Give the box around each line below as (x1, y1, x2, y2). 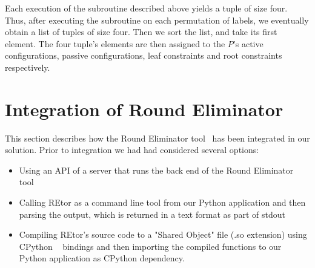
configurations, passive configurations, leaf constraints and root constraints (5, 49, 282, 62)
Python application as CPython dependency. (19, 252, 185, 264)
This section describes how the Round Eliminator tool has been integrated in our (5, 131, 310, 144)
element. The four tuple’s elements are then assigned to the (5, 37, 225, 50)
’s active (233, 37, 264, 50)
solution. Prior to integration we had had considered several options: (5, 143, 259, 156)
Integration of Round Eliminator (5, 96, 283, 121)
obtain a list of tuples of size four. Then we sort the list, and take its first (5, 25, 277, 38)
